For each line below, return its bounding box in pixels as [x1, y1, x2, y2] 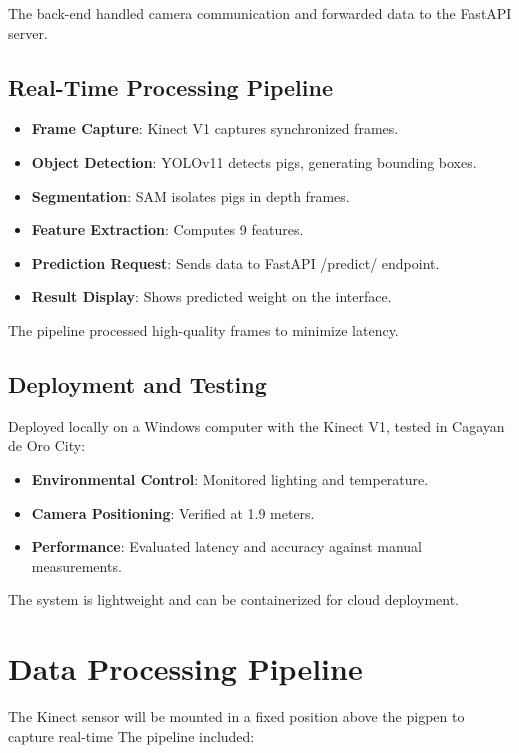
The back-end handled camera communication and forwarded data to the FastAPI [8, 3, 512, 23]
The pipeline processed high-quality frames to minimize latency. [8, 319, 399, 340]
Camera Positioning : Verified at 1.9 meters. [31, 502, 315, 523]
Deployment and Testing [8, 368, 267, 399]
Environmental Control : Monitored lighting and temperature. [31, 468, 429, 489]
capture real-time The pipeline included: [8, 725, 255, 746]
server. [8, 22, 48, 43]
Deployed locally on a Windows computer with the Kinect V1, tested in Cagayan [8, 415, 505, 436]
